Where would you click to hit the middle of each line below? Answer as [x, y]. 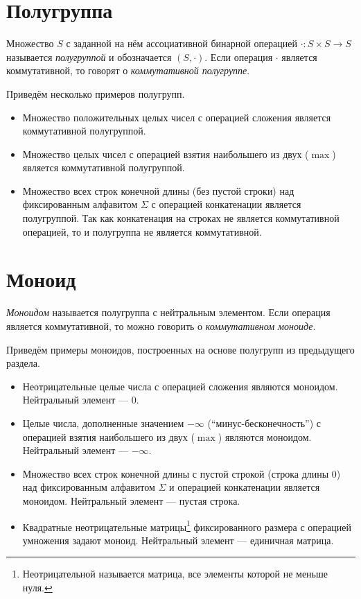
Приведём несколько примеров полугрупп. [96, 93]
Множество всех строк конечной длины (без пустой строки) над [158, 190]
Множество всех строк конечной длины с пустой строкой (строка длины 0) [182, 473]
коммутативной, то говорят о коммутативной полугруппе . [128, 70]
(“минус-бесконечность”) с [264, 423]
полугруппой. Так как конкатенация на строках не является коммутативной [181, 218]
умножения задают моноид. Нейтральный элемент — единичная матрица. [178, 540]
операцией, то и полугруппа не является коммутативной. [142, 231]
